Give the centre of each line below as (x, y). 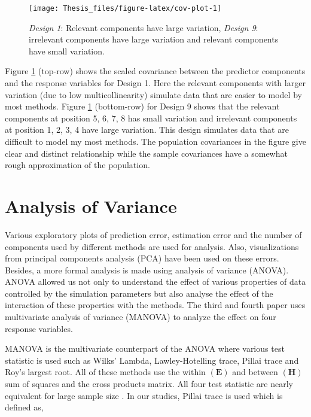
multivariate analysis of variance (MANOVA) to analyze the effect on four (141, 317)
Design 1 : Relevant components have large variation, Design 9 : (144, 27)
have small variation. (67, 51)
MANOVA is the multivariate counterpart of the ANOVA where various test (145, 348)
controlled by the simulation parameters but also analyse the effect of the (139, 293)
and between (255, 372)
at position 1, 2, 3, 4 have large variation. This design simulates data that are (147, 130)
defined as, (24, 407)
